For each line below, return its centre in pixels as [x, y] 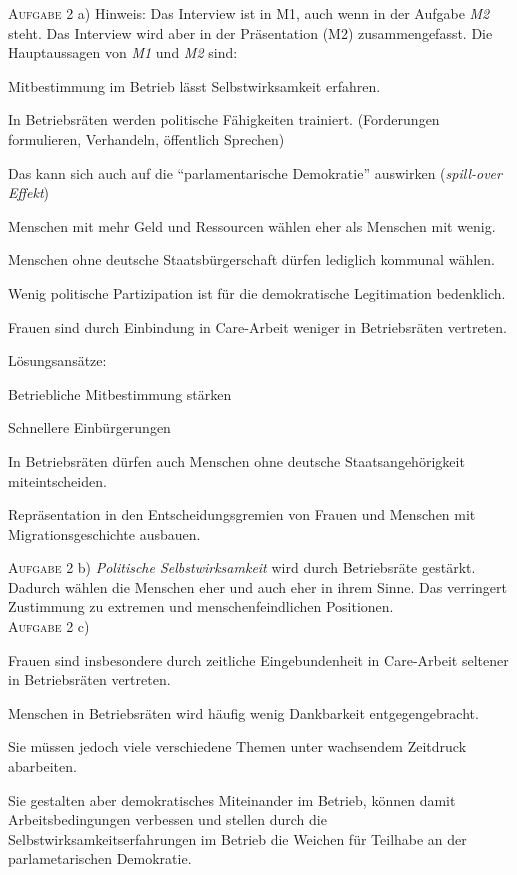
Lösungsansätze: [57, 360]
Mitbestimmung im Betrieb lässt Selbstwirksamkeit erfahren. [194, 85]
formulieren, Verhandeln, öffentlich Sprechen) [146, 138]
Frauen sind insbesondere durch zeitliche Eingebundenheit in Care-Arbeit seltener [258, 659]
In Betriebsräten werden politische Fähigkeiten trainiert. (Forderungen [224, 119]
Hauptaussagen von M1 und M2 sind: [123, 52]
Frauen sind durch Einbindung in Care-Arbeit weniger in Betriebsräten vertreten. [257, 326]
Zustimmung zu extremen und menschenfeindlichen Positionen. [201, 606]
